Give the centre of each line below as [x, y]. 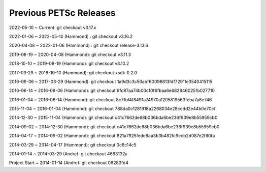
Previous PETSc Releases [62, 13]
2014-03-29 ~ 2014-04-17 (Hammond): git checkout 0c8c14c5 [73, 144]
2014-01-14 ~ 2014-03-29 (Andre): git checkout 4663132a [68, 154]
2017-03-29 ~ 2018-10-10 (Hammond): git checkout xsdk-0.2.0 [73, 72]
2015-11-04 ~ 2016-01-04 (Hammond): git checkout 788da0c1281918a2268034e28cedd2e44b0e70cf [113, 109]
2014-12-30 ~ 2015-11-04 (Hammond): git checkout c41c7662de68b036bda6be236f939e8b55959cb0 [113, 117]
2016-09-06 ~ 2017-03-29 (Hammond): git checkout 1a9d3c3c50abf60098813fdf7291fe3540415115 [111, 82]
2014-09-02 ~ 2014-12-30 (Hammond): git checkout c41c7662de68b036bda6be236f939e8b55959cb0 [114, 127]
